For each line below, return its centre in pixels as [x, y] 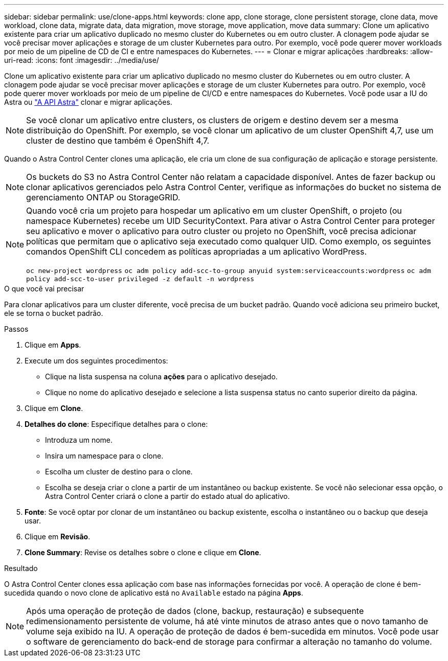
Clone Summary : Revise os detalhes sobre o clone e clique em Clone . [143, 552]
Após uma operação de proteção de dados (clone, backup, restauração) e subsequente [195, 611]
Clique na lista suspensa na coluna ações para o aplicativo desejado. [161, 377]
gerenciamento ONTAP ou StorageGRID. [103, 197]
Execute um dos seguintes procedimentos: [96, 361]
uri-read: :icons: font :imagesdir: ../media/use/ [82, 60]
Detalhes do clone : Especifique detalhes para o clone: [116, 424]
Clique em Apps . [53, 345]
